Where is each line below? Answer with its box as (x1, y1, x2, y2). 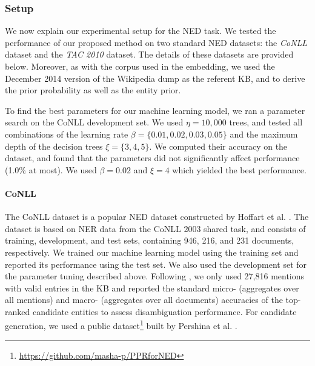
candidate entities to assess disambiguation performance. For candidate (32, 305, 297, 318)
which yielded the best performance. (172, 163, 307, 176)
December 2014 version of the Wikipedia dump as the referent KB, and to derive (5, 72, 305, 84)
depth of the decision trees (5, 139, 103, 152)
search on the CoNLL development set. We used (5, 116, 184, 128)
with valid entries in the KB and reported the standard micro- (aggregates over (5, 281, 299, 294)
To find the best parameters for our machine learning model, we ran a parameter (5, 104, 305, 116)
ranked (5, 305, 30, 318)
